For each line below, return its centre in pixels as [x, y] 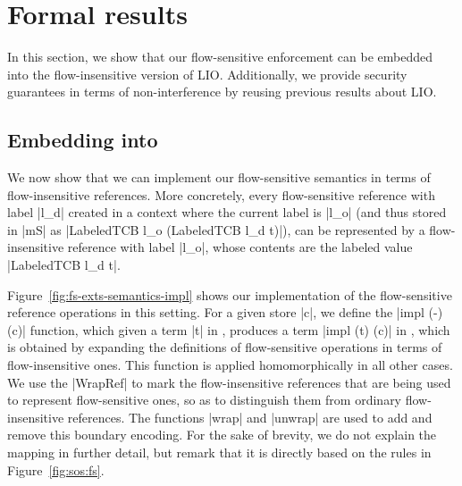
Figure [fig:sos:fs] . [56, 469]
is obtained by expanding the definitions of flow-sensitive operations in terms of [225, 347]
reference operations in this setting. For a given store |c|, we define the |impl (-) [225, 312]
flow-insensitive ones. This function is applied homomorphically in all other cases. [230, 365]
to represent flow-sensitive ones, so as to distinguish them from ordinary [205, 400]
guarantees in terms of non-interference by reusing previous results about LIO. [222, 92]
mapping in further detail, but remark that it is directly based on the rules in [219, 452]
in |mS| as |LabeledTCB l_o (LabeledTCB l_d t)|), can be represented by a [216, 229]
